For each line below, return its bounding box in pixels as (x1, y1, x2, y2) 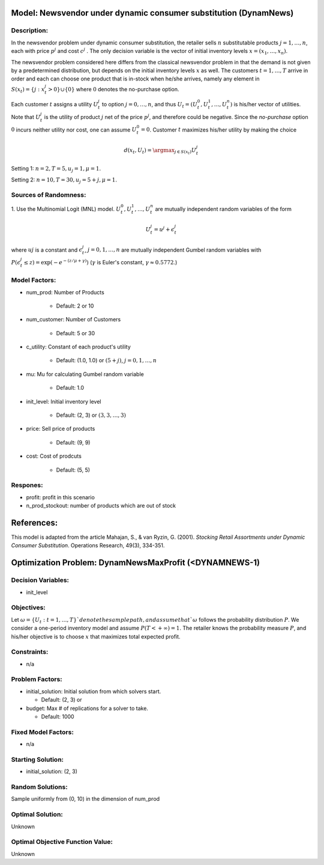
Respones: (11, 481, 43, 490)
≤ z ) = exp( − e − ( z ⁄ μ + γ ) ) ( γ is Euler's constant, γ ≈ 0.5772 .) (23, 258, 178, 266)
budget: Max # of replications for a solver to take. (26, 705, 148, 712)
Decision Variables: (11, 576, 69, 584)
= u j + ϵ (154, 225, 175, 232)
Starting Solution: (11, 755, 64, 763)
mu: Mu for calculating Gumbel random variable (26, 370, 144, 378)
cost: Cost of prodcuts (26, 452, 82, 460)
